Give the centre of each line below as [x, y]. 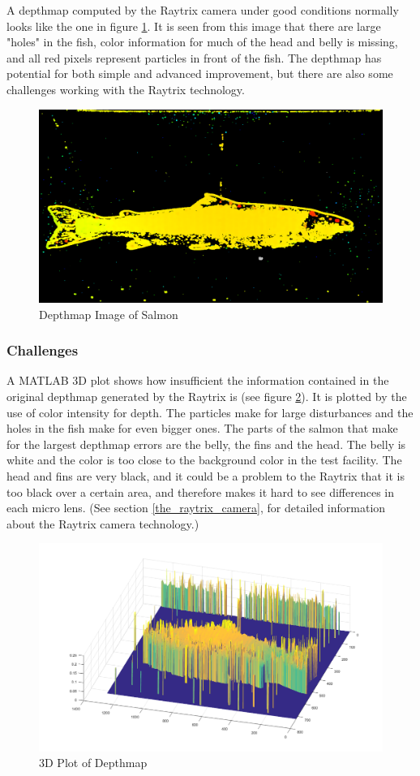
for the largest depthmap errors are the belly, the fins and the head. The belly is [206, 444]
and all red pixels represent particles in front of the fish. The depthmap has [194, 57]
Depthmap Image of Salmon [109, 314]
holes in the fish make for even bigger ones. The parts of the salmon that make [202, 428]
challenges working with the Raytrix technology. [126, 89]
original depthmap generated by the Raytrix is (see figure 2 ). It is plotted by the [207, 397]
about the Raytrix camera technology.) [103, 523]
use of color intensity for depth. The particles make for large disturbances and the [210, 412]
